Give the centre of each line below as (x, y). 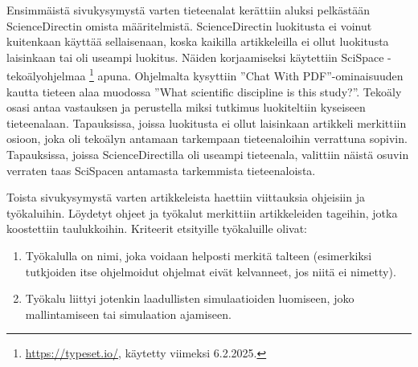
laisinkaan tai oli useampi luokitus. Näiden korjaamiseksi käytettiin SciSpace (195, 57)
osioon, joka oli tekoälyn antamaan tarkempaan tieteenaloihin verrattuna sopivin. (207, 139)
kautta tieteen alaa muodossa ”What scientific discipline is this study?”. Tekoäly (204, 91)
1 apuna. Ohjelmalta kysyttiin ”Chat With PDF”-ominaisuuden (246, 75)
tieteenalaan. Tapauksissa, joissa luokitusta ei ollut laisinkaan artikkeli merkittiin (207, 122)
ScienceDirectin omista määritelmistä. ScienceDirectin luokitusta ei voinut (189, 25)
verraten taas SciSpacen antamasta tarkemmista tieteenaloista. (161, 170)
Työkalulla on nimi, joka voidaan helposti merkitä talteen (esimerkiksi (199, 255)
